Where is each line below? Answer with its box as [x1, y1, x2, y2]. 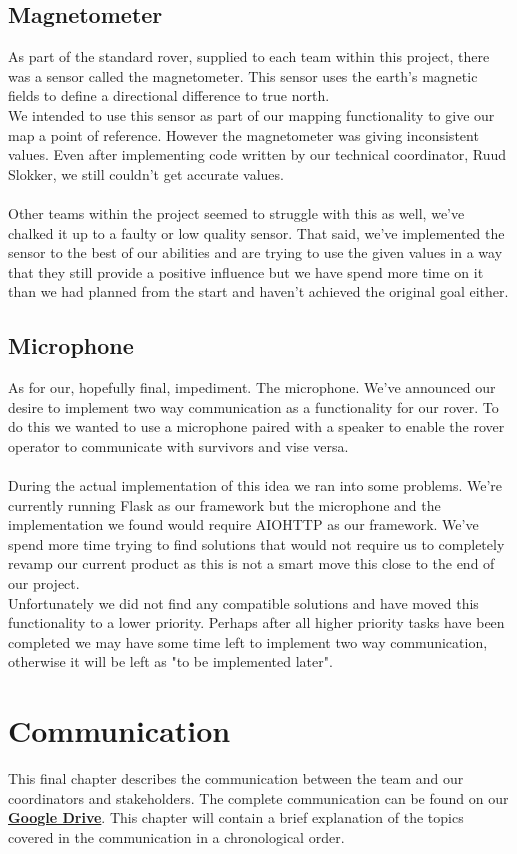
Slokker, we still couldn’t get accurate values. [8, 163, 284, 184]
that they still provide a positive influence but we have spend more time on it [8, 261, 484, 282]
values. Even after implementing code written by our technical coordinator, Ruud [8, 144, 507, 165]
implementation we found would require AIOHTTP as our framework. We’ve [8, 514, 479, 535]
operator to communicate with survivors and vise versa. [8, 435, 349, 456]
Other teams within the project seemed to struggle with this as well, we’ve [8, 202, 465, 223]
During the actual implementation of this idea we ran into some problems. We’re [8, 475, 503, 496]
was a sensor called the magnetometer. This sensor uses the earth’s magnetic [8, 65, 478, 86]
